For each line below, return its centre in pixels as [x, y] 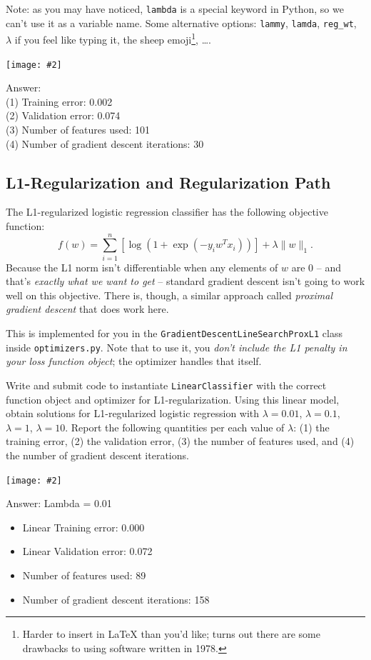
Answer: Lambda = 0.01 [59, 503]
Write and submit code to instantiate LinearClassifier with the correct [166, 385]
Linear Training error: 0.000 [83, 527]
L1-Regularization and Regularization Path [168, 182]
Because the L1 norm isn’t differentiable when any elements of [142, 267]
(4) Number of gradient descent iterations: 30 [105, 143]
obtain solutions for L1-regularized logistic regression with [133, 413]
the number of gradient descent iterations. [97, 455]
